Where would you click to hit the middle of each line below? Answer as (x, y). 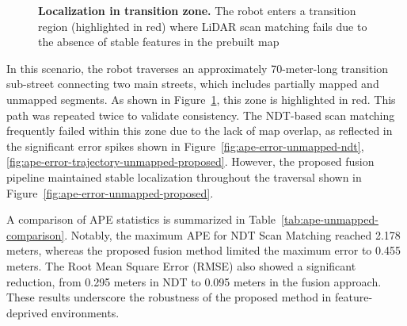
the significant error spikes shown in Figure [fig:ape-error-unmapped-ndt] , (185, 146)
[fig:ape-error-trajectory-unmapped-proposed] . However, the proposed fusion (190, 161)
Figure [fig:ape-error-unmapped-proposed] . (110, 192)
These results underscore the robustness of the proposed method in (169, 297)
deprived (27, 312)
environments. (85, 312)
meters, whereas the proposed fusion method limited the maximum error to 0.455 (203, 250)
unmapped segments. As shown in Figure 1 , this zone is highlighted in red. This (201, 99)
